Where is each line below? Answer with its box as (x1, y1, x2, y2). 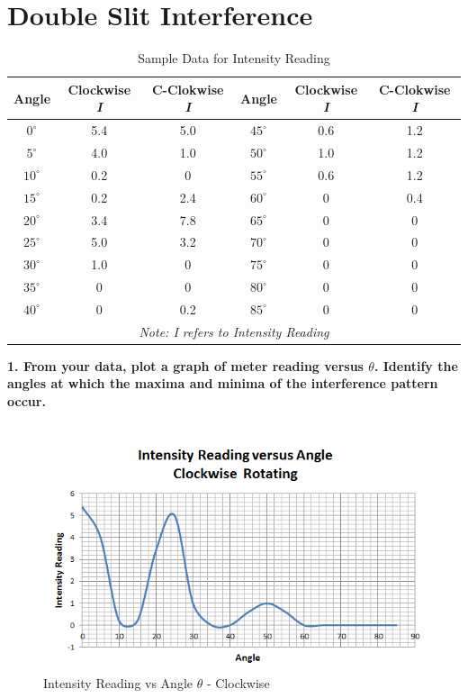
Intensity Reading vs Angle (43, 674, 193, 693)
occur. (7, 392, 46, 411)
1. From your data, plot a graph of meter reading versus (7, 356, 364, 375)
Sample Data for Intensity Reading (138, 49, 330, 68)
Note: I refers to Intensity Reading (139, 322, 329, 340)
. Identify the (373, 356, 458, 375)
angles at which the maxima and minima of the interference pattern (7, 374, 438, 393)
